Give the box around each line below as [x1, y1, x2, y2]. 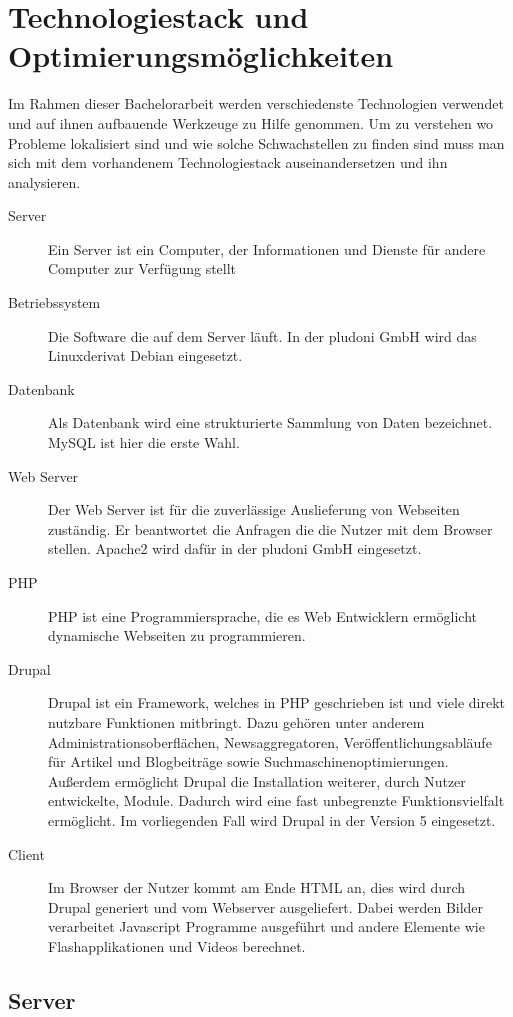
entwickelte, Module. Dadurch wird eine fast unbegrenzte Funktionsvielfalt [48, 790, 505, 811]
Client [8, 843, 45, 864]
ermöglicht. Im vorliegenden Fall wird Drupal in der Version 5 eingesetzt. [48, 809, 496, 830]
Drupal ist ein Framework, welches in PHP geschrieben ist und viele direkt [48, 692, 506, 713]
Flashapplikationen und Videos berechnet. [48, 935, 306, 956]
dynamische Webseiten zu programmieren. [48, 625, 306, 646]
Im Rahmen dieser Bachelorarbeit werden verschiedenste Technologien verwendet [8, 93, 504, 114]
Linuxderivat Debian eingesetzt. [48, 345, 243, 366]
